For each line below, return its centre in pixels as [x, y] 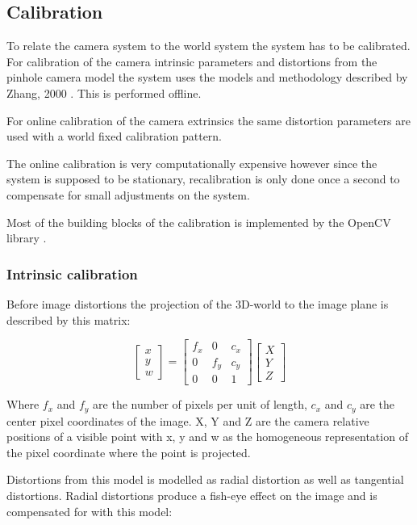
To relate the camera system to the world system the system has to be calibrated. [208, 46]
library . [27, 238]
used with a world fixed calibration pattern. [115, 136]
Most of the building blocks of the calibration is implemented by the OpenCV [199, 222]
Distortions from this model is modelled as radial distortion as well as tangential [205, 479]
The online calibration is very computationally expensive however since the [192, 163]
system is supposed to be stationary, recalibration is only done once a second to [203, 179]
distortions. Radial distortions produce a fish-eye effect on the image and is [192, 495]
